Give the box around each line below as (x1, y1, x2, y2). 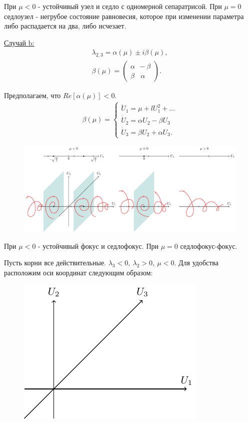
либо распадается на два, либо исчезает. (4, 21, 126, 31)
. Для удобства (174, 257, 218, 268)
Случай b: (4, 37, 34, 48)
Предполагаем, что (4, 90, 61, 101)
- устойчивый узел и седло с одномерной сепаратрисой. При (38, 1, 222, 11)
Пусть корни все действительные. (4, 257, 106, 268)
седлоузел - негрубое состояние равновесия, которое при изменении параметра (4, 11, 244, 21)
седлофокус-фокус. (180, 240, 237, 251)
